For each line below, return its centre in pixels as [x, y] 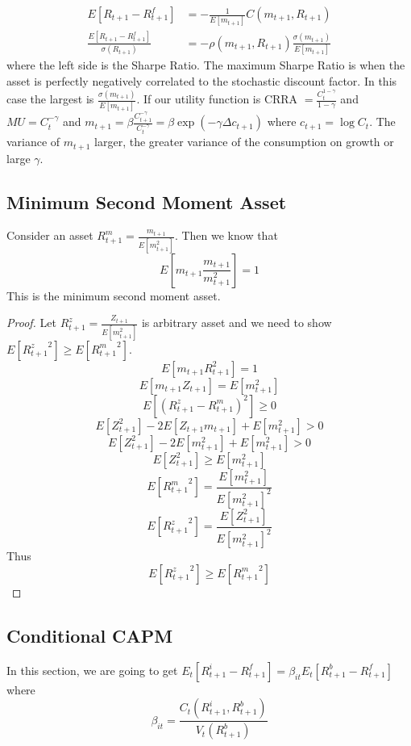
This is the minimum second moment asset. [114, 295]
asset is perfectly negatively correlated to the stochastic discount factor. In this [202, 80]
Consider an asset [50, 235]
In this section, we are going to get [92, 670]
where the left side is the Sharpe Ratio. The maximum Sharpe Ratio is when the [206, 65]
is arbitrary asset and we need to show [237, 323]
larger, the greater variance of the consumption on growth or [244, 142]
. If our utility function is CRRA [217, 99]
